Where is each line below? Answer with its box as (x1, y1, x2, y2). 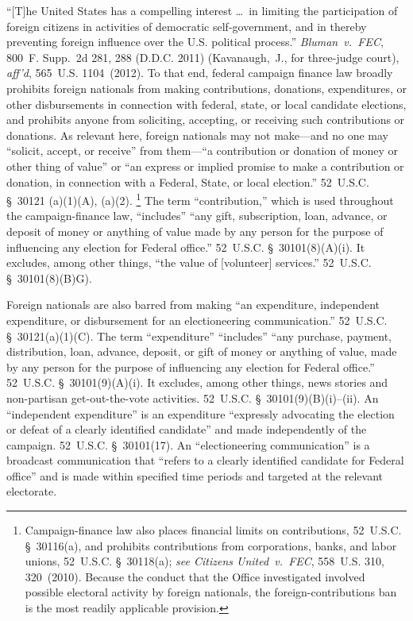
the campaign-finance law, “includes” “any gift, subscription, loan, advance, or (6, 207, 388, 224)
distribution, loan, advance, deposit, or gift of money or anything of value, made (6, 343, 397, 360)
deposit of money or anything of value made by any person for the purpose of (6, 222, 384, 239)
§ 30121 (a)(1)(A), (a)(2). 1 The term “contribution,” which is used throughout (6, 190, 394, 208)
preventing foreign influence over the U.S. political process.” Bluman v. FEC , (6, 33, 384, 50)
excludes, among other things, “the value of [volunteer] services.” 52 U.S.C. (6, 254, 372, 271)
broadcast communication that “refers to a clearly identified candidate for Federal (6, 452, 404, 469)
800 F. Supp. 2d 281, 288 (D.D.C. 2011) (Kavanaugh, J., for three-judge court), (6, 48, 399, 65)
